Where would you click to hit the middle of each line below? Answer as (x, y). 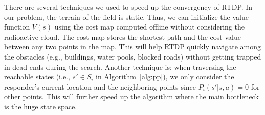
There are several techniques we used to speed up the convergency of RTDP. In (128, 7)
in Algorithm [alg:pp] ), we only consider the (165, 77)
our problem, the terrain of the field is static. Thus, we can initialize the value (126, 17)
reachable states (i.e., (37, 77)
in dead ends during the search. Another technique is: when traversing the (120, 66)
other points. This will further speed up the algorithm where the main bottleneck (131, 96)
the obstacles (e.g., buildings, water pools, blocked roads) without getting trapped (133, 56)
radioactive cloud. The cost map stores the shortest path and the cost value (123, 36)
